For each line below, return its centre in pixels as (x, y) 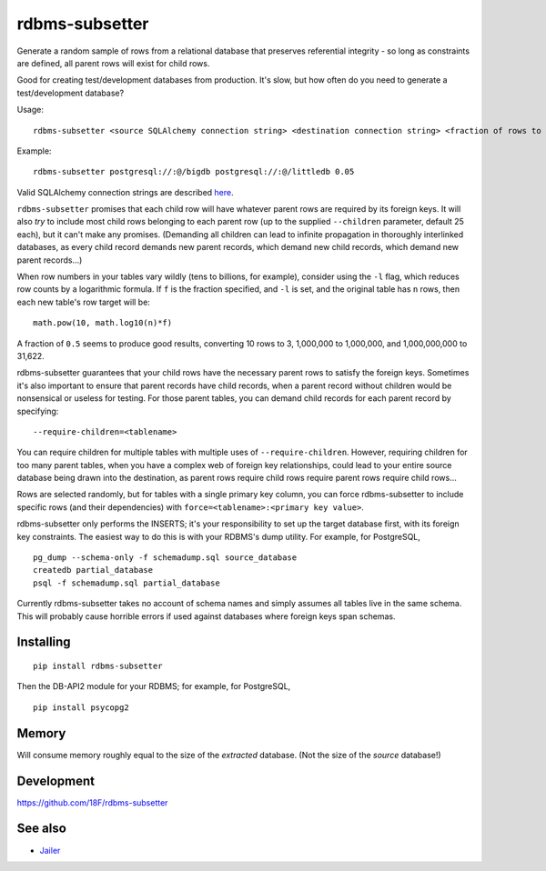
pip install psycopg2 (81, 707)
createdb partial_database (93, 570)
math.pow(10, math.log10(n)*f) (103, 323)
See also (42, 829)
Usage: (30, 110)
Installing (44, 642)
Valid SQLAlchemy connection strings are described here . (125, 192)
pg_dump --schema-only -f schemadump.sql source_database (165, 558)
